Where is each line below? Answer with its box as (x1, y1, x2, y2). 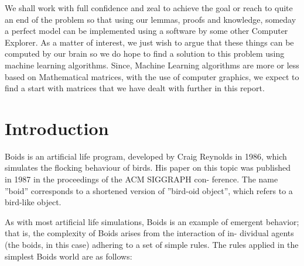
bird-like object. (5, 196, 62, 208)
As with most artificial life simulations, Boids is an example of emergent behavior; (5, 215, 299, 227)
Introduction (5, 116, 109, 140)
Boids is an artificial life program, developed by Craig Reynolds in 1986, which (5, 150, 287, 162)
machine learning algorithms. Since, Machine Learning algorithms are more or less (5, 58, 299, 71)
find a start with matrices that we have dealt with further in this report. (5, 82, 265, 94)
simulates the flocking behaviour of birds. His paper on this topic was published (5, 161, 291, 174)
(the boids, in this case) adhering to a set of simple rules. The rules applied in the (5, 239, 299, 251)
